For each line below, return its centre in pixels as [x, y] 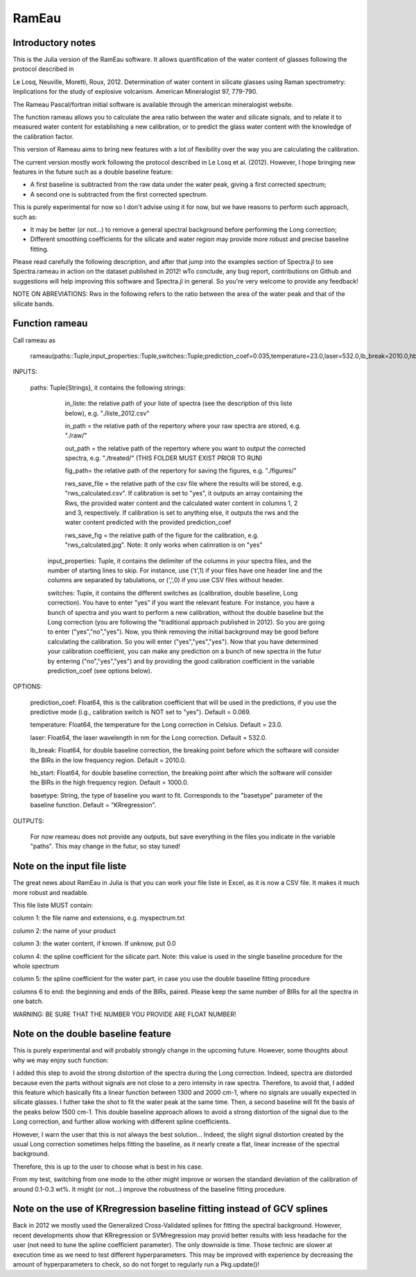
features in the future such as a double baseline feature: [93, 172]
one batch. [28, 1001]
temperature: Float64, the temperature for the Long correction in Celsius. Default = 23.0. [156, 725]
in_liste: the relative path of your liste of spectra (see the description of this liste [179, 404]
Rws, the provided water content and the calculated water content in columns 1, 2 [181, 503]
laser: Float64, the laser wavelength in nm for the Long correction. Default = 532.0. [148, 737]
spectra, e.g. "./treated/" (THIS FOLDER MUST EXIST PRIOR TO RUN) [164, 458]
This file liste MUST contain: [53, 905]
